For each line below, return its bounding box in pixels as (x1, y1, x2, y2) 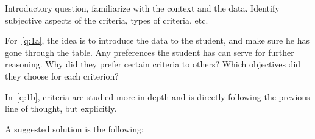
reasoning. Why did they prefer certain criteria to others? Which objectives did (5, 58, 301, 70)
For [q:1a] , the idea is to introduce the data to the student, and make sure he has (5, 34, 310, 47)
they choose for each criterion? (5, 69, 119, 82)
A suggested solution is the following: (5, 122, 144, 135)
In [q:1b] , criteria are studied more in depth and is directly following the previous (5, 90, 310, 103)
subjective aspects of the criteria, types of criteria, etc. (5, 13, 208, 26)
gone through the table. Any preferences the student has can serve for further (5, 46, 294, 58)
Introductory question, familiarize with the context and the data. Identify (5, 2, 280, 14)
